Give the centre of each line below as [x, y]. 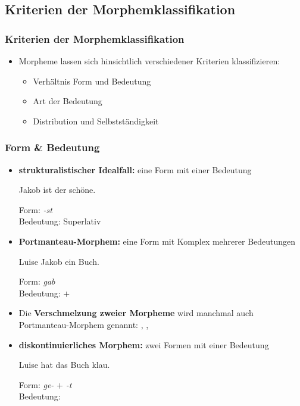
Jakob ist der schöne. [57, 190]
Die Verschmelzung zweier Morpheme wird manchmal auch [136, 313]
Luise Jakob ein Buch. [59, 261]
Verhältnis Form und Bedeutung [92, 81]
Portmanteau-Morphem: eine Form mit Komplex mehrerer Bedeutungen [157, 241]
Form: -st [35, 209]
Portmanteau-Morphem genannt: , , [84, 324]
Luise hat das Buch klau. [64, 365]
